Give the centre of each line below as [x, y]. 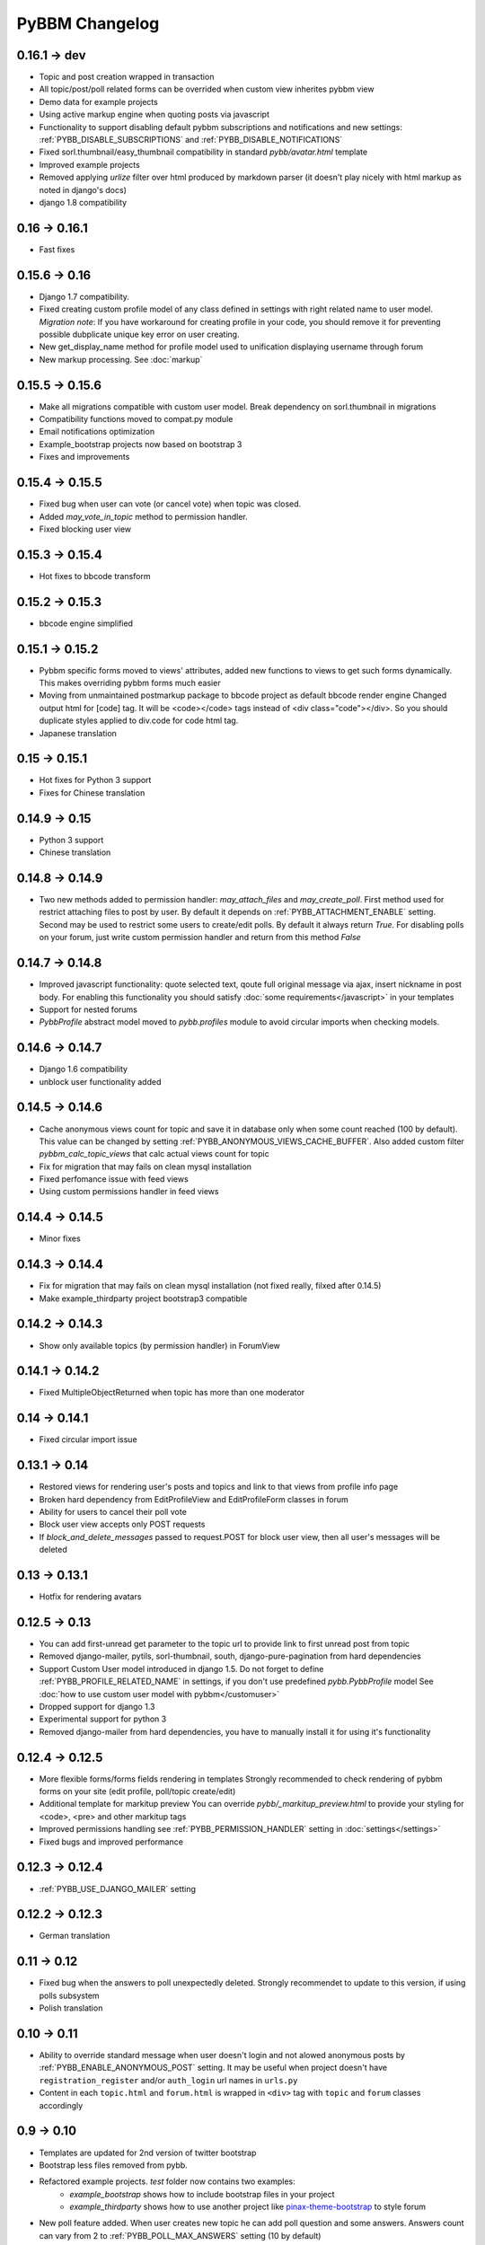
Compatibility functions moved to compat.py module [136, 419]
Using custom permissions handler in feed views [129, 1192]
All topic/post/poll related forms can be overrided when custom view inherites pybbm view [207, 89]
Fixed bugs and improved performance [111, 1842]
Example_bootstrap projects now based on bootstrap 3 [141, 444]
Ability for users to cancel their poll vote [113, 1512]
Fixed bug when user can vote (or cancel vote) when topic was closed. [170, 504]
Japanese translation [78, 733]
